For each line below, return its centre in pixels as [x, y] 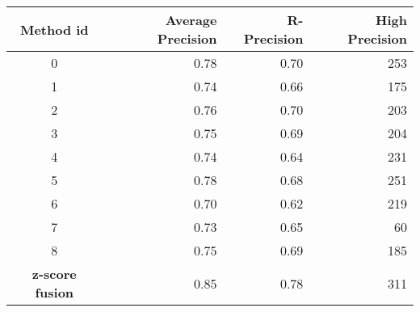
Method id [54, 29]
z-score [54, 274]
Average [191, 20]
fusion [55, 292]
